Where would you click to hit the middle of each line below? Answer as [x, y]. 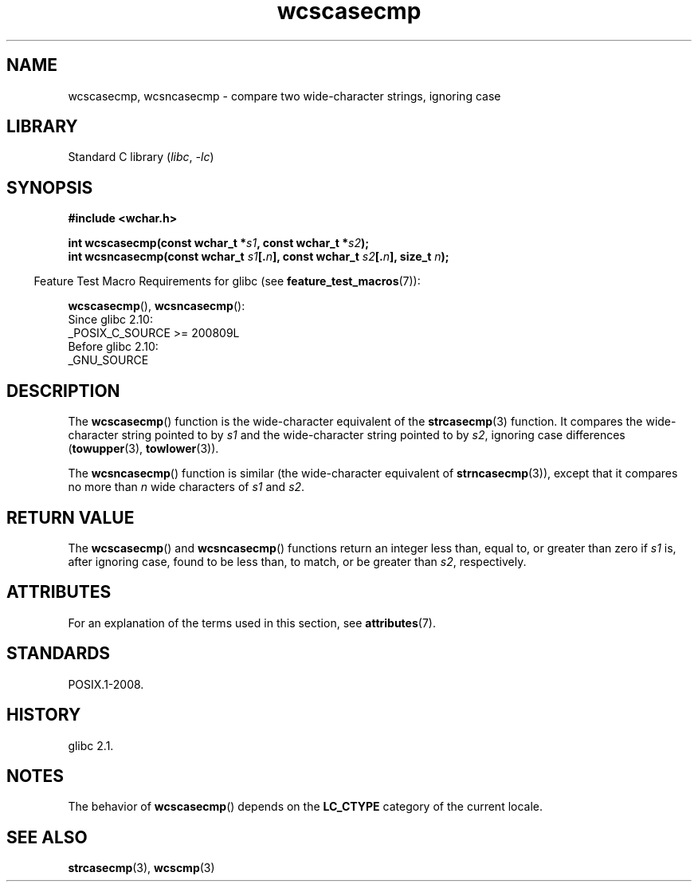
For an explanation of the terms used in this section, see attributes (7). [252, 623]
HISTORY [44, 715]
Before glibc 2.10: [113, 347]
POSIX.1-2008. [106, 684]
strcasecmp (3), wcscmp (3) [141, 868]
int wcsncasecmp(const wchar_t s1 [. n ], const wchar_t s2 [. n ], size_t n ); [259, 257]
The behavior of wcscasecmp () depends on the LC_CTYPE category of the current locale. [306, 807]
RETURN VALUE [71, 517]
